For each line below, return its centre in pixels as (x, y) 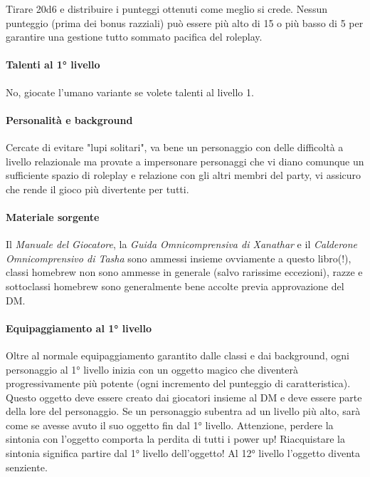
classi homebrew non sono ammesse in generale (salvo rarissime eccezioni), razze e (184, 272)
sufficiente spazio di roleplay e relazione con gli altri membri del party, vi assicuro (184, 175)
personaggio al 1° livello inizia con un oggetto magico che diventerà (152, 369)
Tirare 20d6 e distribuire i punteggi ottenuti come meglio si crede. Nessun (166, 9)
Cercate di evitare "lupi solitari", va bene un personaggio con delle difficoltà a (175, 147)
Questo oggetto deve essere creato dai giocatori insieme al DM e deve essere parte (184, 397)
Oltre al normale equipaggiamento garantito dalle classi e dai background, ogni (178, 355)
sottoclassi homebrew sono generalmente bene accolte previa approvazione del (175, 286)
